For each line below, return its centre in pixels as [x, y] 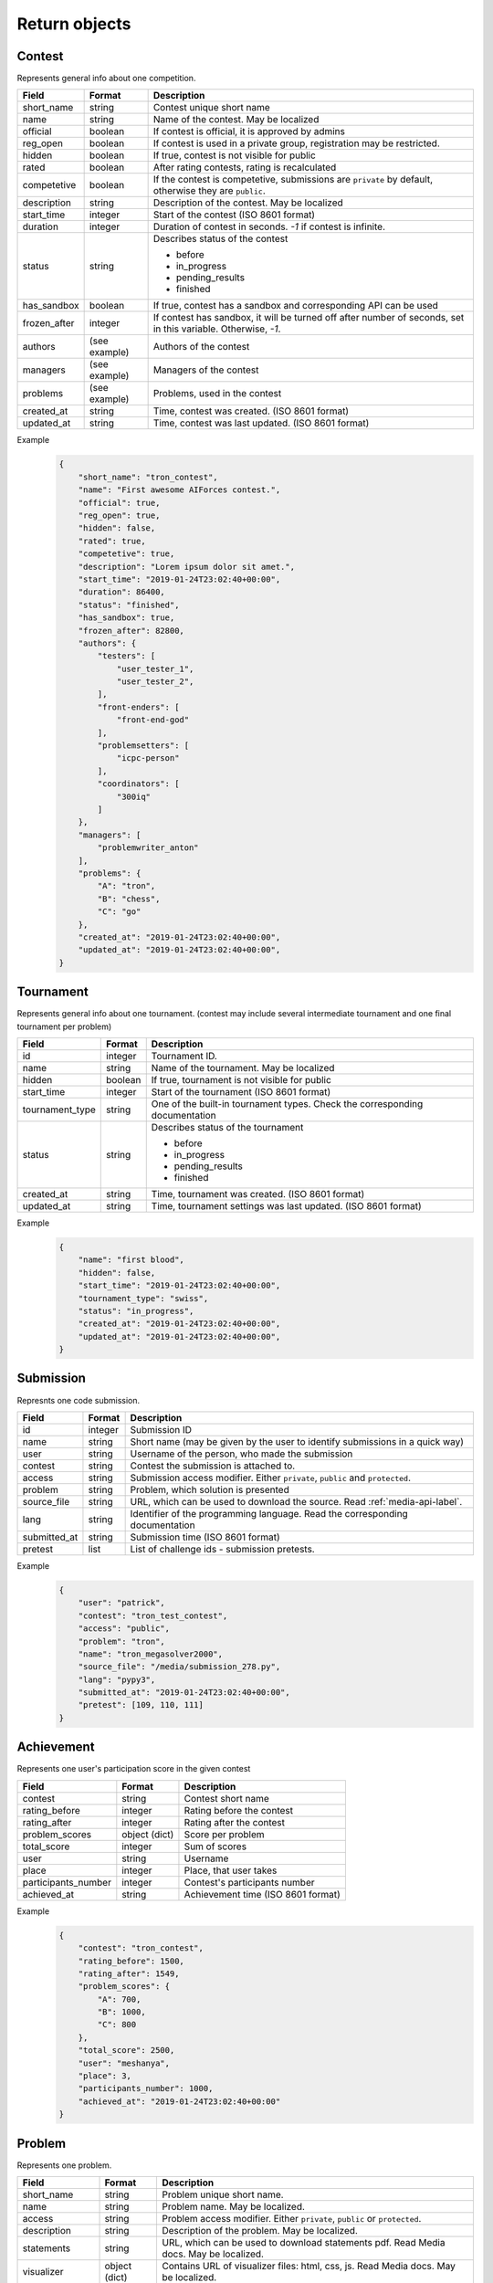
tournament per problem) [64, 1026]
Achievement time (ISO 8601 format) [262, 1894]
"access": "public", [124, 1629]
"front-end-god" [153, 720]
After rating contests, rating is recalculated [245, 167]
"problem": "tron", [122, 1641]
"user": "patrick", [122, 1603]
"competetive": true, [126, 554]
